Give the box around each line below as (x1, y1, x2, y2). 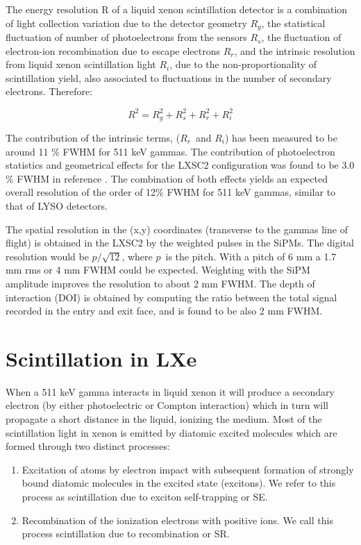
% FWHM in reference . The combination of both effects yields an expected (6, 171, 328, 185)
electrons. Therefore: (6, 84, 93, 99)
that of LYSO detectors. (6, 198, 108, 212)
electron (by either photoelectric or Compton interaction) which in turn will (6, 398, 328, 412)
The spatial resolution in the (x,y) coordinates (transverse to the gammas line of (6, 221, 348, 236)
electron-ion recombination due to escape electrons (6, 43, 221, 58)
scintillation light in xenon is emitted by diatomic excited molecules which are (6, 425, 337, 439)
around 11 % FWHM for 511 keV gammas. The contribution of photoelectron (6, 144, 335, 158)
